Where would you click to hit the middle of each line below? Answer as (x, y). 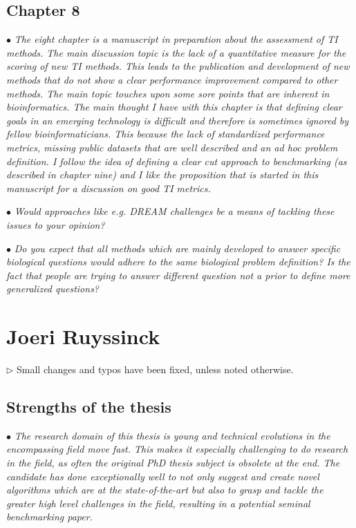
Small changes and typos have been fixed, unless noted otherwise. (155, 369)
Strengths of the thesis (89, 406)
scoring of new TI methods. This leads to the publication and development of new (178, 66)
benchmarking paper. (49, 517)
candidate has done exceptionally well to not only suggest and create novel (163, 476)
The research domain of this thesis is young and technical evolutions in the (172, 435)
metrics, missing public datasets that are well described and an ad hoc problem (172, 147)
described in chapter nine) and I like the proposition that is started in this (162, 175)
